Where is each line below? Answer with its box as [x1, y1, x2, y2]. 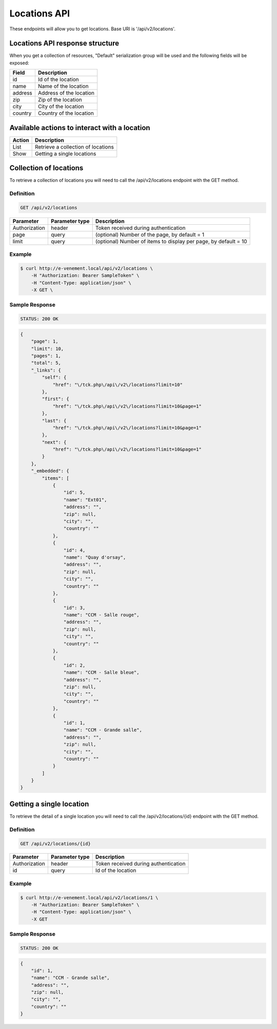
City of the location [37, 103, 84, 110]
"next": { [42, 439, 67, 445]
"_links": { [31, 367, 62, 373]
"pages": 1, [31, 353, 62, 359]
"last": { [42, 418, 67, 424]
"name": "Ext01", [63, 497, 107, 502]
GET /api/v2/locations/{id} [20, 841, 91, 846]
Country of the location [37, 110, 94, 117]
